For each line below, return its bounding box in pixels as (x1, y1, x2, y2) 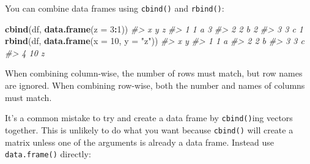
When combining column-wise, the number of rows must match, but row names (5, 67, 303, 80)
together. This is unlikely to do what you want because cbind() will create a (5, 123, 293, 136)
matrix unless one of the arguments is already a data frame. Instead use (5, 135, 275, 148)
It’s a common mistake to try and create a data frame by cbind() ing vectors (5, 111, 293, 124)
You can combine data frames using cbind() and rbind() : (5, 2, 224, 14)
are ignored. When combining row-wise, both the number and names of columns (5, 79, 305, 92)
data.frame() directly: (5, 147, 91, 160)
